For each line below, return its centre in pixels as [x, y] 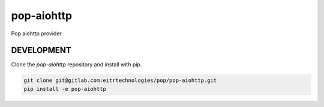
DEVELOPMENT [41, 51]
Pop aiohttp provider [37, 33]
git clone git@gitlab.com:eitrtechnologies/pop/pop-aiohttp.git [120, 80]
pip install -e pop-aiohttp [65, 89]
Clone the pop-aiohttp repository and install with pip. [76, 65]
